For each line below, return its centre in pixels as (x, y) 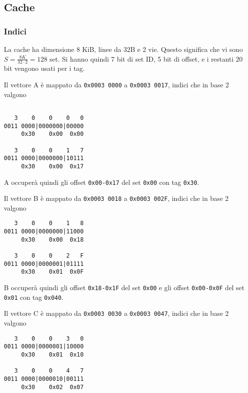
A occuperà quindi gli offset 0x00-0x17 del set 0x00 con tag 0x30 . (102, 182)
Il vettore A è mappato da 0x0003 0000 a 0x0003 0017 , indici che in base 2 (116, 85)
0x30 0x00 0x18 (52, 239)
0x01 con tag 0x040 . (34, 297)
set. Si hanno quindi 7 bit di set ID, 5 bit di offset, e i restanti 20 (146, 58)
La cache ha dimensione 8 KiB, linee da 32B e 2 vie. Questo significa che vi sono (124, 49)
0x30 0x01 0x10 (52, 354)
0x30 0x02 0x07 (52, 387)
